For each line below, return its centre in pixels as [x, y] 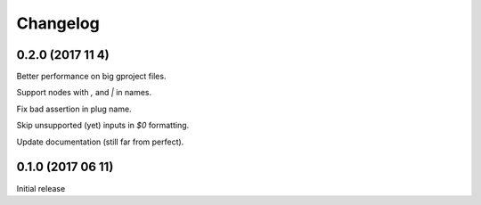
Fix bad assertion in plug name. [74, 109]
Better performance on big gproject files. [91, 77]
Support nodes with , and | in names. [84, 93]
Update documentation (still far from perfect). [100, 142]
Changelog [58, 23]
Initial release [41, 188]
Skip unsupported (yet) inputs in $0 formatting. [103, 126]
